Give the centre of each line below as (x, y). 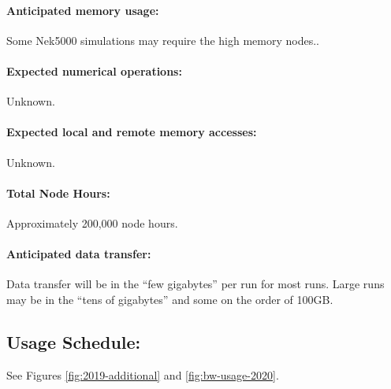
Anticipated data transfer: (79, 254)
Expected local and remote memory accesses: (132, 132)
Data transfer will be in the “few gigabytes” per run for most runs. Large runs (195, 284)
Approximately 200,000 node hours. (92, 222)
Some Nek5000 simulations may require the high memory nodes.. (163, 40)
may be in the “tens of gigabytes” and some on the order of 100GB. (170, 299)
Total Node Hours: (58, 193)
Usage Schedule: (74, 341)
